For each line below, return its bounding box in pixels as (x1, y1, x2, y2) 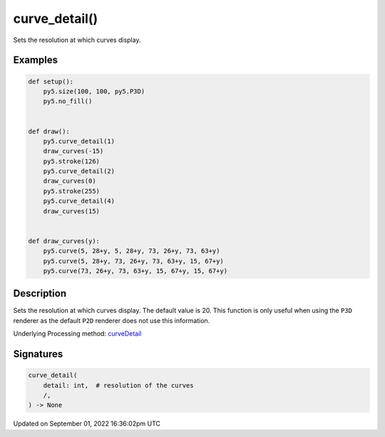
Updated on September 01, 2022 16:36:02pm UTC (13, 419, 160, 428)
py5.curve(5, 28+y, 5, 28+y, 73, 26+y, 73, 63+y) (43, 247, 220, 255)
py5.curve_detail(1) (43, 137, 115, 145)
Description (13, 287, 67, 299)
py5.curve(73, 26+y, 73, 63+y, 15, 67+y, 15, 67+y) (43, 267, 228, 274)
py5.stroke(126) (43, 157, 100, 165)
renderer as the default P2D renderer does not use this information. (13, 316, 210, 324)
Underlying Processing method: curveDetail (13, 329, 142, 338)
